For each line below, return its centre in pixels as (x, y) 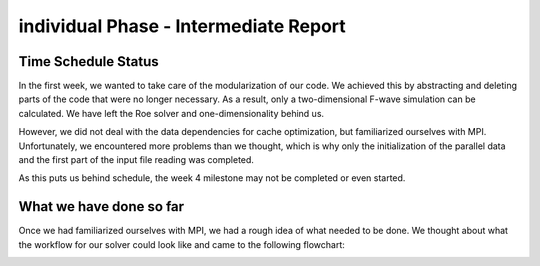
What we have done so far (101, 206)
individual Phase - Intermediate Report (182, 26)
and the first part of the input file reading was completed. (136, 160)
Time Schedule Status (88, 61)
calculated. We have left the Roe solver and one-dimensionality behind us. (171, 113)
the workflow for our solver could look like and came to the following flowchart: (181, 244)
